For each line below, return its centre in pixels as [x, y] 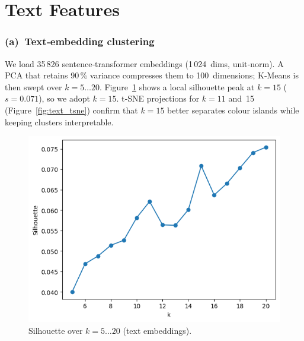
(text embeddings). [157, 330]
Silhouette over [56, 330]
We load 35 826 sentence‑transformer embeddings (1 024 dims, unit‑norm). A [144, 63]
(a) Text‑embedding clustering [80, 41]
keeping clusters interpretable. [59, 121]
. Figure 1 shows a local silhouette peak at [177, 86]
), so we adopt [64, 98]
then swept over [33, 86]
